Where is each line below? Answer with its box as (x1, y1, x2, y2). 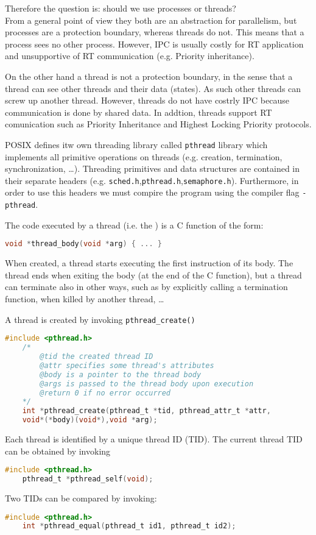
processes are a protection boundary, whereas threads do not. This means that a (5, 26, 304, 38)
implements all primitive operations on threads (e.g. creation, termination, (5, 150, 283, 163)
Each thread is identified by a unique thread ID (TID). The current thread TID (5, 433, 303, 445)
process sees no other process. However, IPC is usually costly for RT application (5, 37, 304, 50)
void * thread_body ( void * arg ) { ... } (5, 239, 162, 249)
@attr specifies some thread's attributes (40, 361, 214, 370)
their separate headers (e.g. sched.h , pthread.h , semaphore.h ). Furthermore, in (5, 174, 299, 186)
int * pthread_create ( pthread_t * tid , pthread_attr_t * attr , (22, 406, 271, 416)
